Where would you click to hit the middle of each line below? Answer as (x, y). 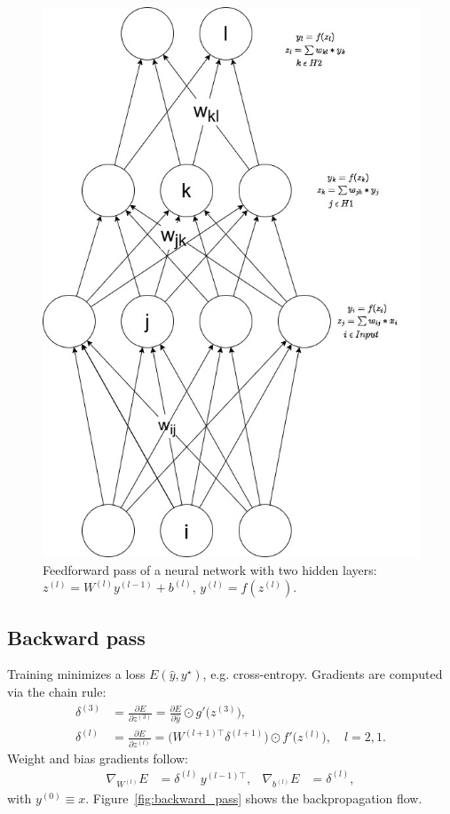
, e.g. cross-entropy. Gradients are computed (323, 674)
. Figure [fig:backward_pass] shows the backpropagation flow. (254, 798)
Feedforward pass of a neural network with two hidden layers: (210, 569)
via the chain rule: (57, 692)
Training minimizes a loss (76, 674)
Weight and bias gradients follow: (98, 758)
